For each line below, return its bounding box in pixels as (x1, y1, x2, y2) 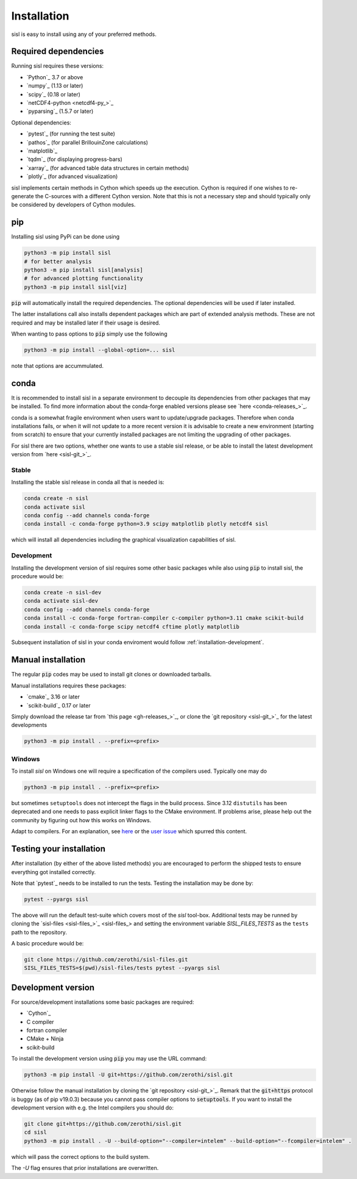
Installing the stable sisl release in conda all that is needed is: (11, 479, 164, 486)
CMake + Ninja (26, 1035, 64, 1042)
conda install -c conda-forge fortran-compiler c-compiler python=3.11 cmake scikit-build (24, 615, 304, 622)
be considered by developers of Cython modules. (11, 201, 136, 209)
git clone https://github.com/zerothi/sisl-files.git (24, 956, 188, 963)
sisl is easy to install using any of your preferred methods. (11, 30, 157, 38)
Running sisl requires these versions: (11, 62, 104, 70)
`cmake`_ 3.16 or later (26, 693, 80, 701)
